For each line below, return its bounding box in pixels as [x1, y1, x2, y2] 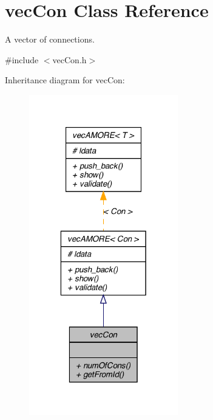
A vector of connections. [5, 33, 95, 46]
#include [5, 53, 39, 66]
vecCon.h [52, 53, 87, 66]
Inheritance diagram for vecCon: [5, 74, 125, 86]
